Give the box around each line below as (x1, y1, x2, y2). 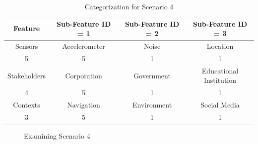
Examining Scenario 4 (24, 130, 90, 141)
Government (133, 70, 171, 80)
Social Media (200, 100, 240, 109)
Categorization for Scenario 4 (84, 1, 174, 11)
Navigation (67, 100, 100, 109)
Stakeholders (7, 70, 46, 80)
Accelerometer (62, 41, 105, 51)
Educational (201, 65, 239, 75)
